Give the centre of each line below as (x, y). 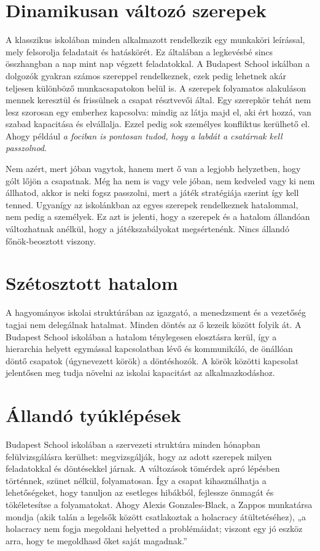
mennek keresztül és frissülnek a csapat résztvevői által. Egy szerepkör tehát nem (158, 100)
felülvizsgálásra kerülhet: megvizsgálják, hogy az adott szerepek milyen (139, 456)
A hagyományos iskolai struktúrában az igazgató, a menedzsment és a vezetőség (156, 312)
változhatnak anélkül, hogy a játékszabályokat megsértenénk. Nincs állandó (147, 229)
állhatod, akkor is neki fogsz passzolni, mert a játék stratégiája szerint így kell (152, 193)
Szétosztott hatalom (92, 283)
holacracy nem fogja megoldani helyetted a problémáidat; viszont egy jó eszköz (154, 529)
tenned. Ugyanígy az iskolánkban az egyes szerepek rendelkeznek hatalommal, (152, 204)
